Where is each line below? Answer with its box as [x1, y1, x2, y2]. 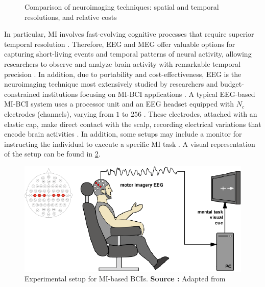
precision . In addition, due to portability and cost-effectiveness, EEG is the [4, 68, 242, 79]
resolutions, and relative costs [25, 11, 117, 22]
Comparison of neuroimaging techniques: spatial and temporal [25, 2, 219, 12]
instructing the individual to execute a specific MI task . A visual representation [4, 138, 255, 149]
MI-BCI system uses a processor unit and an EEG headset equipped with [4, 98, 234, 109]
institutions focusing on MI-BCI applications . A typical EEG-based [42, 88, 255, 99]
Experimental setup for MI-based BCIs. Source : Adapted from [25, 273, 226, 284]
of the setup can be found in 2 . [4, 148, 101, 159]
